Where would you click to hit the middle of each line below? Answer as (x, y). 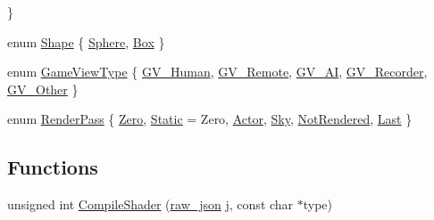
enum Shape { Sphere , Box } (86, 41)
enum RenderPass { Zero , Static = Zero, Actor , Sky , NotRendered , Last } (210, 119)
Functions (53, 167)
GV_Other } (43, 89)
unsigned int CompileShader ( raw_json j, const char (150, 204)
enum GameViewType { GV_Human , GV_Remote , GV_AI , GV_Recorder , (217, 72)
